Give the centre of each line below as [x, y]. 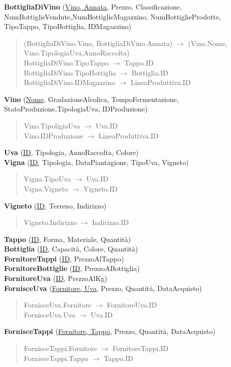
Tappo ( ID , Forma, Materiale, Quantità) [68, 239]
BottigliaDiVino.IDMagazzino [69, 82]
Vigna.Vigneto [46, 188]
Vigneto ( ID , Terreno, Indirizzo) [55, 205]
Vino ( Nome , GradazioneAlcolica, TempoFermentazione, [91, 99]
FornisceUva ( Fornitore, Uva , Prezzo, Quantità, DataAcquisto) [103, 288]
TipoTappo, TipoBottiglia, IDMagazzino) [68, 26]
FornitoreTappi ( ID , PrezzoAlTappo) [64, 258]
